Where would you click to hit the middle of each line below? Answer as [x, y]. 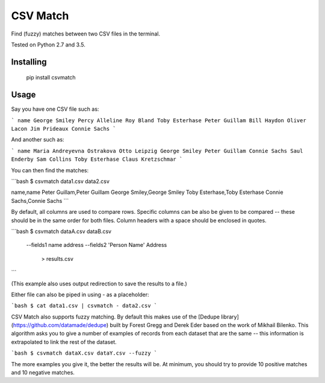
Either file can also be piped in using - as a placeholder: [80, 294]
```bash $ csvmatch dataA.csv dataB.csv [61, 231]
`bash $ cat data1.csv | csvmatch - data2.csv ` [84, 306]
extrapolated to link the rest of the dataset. [64, 342]
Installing [29, 62]
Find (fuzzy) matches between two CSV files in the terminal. [86, 34]
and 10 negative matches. [43, 373]
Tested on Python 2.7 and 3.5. [48, 45]
